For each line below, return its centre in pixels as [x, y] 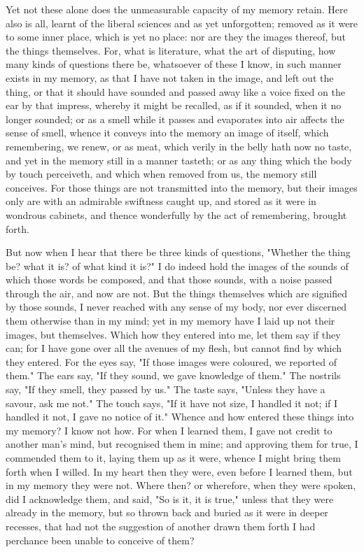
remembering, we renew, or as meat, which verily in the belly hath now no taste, [179, 146]
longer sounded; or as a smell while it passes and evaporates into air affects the [175, 119]
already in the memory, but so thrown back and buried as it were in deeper [167, 512]
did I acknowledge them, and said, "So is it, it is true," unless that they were [170, 498]
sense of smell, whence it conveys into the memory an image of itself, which [167, 133]
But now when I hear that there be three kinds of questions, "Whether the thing [178, 252]
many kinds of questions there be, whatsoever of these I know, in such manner [174, 64]
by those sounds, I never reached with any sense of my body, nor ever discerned [176, 307]
